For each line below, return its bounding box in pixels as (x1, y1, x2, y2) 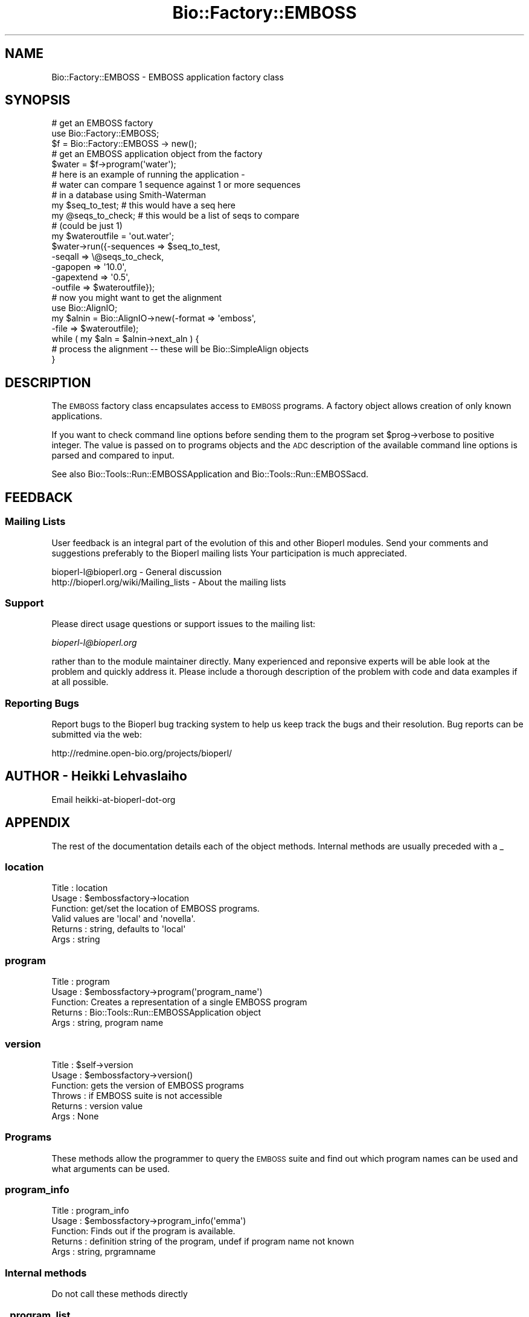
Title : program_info (51, 1205, 129, 1216)
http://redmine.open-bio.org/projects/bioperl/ (51, 748, 232, 758)
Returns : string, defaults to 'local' (51, 924, 186, 935)
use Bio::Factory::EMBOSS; (51, 128, 159, 139)
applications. (51, 411, 103, 422)
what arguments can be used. (51, 1163, 170, 1174)
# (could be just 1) (51, 221, 123, 231)
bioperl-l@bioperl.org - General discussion (51, 566, 222, 577)
